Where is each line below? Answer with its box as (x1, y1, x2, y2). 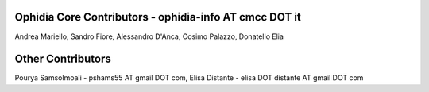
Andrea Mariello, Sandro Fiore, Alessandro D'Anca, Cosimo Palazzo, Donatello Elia (14, 32, 284, 41)
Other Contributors (14, 52, 111, 66)
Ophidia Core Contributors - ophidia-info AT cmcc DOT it (14, 10, 301, 24)
